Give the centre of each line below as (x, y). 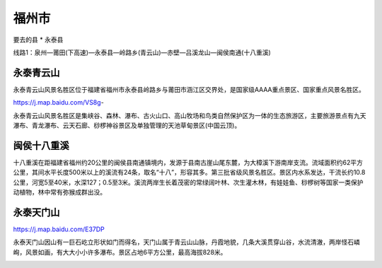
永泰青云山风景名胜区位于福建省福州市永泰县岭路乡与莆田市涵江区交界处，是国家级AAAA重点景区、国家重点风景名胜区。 (189, 89)
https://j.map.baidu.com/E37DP (59, 229)
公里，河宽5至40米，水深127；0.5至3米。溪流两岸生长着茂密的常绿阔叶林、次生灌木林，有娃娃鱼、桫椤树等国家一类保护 (188, 182)
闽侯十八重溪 (41, 145)
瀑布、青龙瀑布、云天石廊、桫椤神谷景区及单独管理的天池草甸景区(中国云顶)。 (127, 126)
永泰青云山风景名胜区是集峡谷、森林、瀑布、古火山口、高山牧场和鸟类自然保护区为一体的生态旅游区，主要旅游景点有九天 (190, 115)
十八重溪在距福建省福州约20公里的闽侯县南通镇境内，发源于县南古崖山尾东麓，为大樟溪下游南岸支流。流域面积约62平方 (188, 162)
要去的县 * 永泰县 (38, 40)
